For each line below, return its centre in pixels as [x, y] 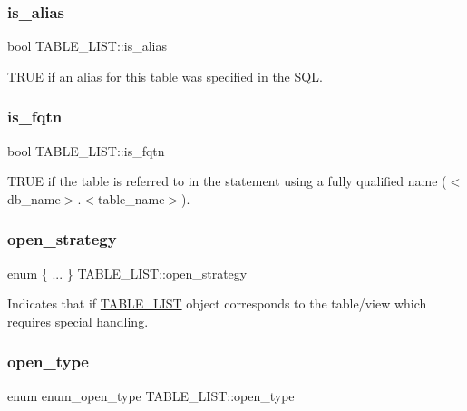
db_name [34, 198]
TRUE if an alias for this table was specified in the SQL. [165, 76]
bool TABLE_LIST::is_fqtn [86, 150]
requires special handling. [78, 321]
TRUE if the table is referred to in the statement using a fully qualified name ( [227, 181]
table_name [131, 198]
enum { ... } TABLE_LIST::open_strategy [127, 273]
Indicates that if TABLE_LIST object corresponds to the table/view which [217, 303]
